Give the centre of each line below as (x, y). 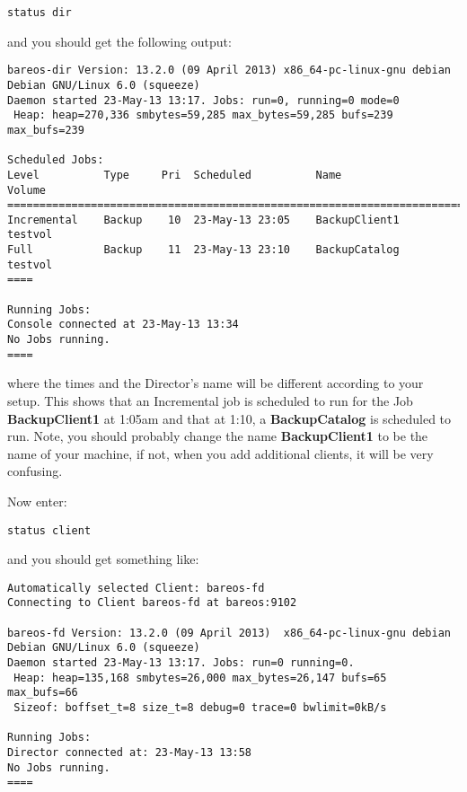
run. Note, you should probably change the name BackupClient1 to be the (218, 436)
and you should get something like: (103, 559)
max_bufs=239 (46, 130)
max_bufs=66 (43, 693)
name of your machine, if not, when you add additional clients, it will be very (220, 453)
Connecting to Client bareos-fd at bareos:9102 (152, 603)
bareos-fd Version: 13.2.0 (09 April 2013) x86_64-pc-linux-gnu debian (229, 633)
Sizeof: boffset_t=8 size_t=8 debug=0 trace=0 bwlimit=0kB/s (200, 708)
